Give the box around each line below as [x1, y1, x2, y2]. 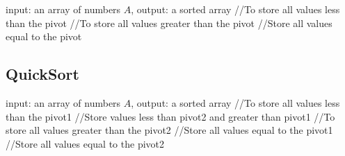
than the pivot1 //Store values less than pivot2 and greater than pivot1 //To [6, 109, 335, 123]
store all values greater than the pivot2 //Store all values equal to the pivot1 [6, 123, 333, 137]
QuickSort [6, 63, 79, 85]
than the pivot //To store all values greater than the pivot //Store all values [6, 15, 332, 30]
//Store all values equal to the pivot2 [6, 136, 165, 150]
